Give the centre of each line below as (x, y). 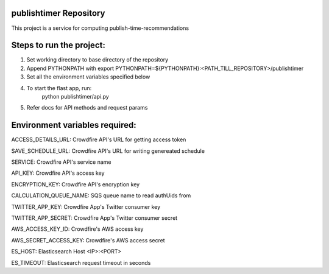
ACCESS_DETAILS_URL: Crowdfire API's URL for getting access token (99, 139)
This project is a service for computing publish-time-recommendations (100, 28)
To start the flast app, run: (59, 88)
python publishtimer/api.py (75, 96)
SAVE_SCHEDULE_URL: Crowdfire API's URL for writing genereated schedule (108, 151)
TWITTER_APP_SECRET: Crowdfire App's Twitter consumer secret (94, 218)
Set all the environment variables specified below (88, 77)
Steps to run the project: (58, 45)
